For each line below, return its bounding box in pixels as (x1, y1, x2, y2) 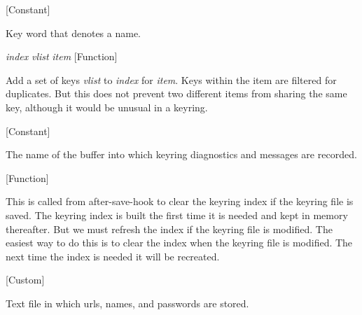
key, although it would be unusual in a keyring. (6, 99, 208, 114)
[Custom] (6, 272, 45, 287)
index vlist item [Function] (6, 49, 118, 64)
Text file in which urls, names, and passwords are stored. (6, 295, 249, 310)
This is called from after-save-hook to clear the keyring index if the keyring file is (6, 194, 354, 209)
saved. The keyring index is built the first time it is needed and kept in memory (6, 207, 348, 222)
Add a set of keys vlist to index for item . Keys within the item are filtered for (6, 72, 337, 87)
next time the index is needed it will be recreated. (6, 248, 220, 263)
